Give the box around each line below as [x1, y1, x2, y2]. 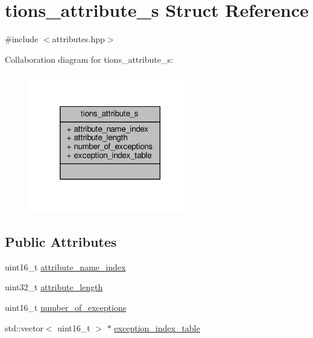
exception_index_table [114, 321, 200, 334]
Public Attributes [5, 232, 117, 250]
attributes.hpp [52, 33, 105, 45]
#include [5, 33, 39, 45]
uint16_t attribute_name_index [5, 260, 126, 273]
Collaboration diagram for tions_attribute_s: [5, 53, 173, 65]
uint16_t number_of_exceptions [5, 301, 127, 313]
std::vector [5, 321, 43, 334]
